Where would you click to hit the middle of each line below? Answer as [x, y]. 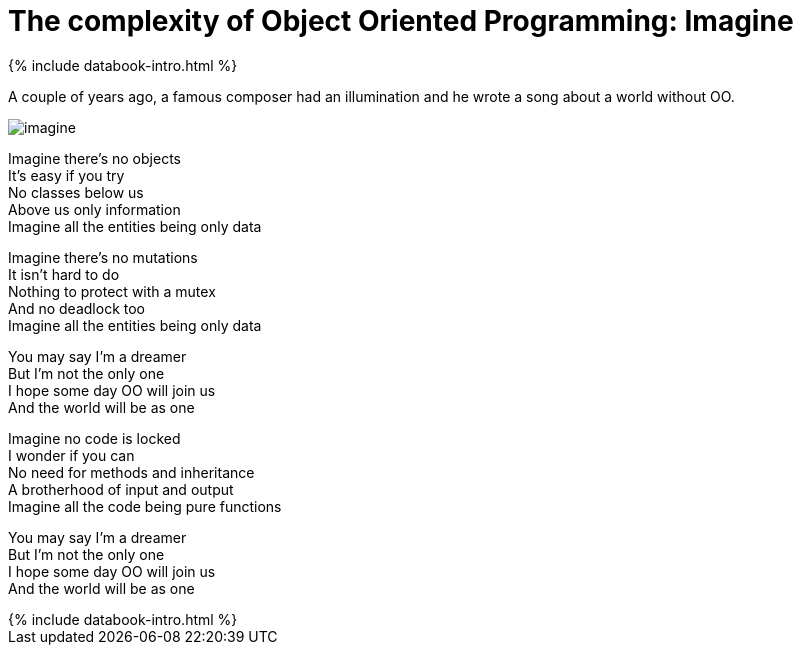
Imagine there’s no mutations [103, 257]
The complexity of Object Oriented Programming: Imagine [401, 21]
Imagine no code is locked [94, 438]
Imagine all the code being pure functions [145, 506]
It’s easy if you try [66, 175]
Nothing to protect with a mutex [112, 291]
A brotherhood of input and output [121, 489]
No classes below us [76, 192]
